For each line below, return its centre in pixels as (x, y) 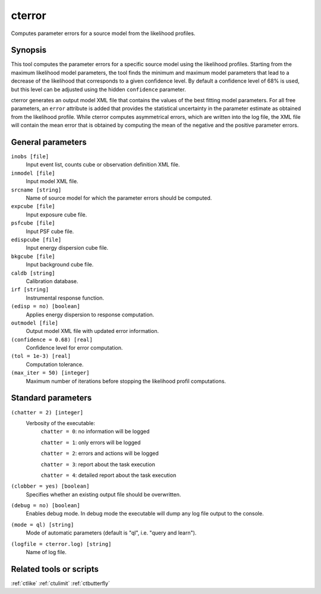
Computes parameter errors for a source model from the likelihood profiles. (103, 33)
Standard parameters (51, 398)
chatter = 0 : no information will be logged (95, 432)
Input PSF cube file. (50, 231)
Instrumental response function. (65, 298)
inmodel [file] (33, 173)
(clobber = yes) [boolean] (50, 486)
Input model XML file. (52, 181)
